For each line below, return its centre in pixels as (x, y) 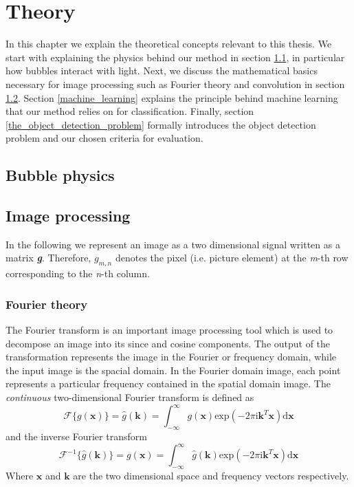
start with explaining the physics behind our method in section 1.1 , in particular (175, 57)
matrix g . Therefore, (48, 258)
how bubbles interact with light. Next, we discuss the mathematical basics (162, 71)
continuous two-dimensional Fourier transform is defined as (130, 397)
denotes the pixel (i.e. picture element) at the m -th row (232, 258)
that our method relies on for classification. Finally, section (130, 111)
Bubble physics (60, 175)
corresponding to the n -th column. (78, 273)
